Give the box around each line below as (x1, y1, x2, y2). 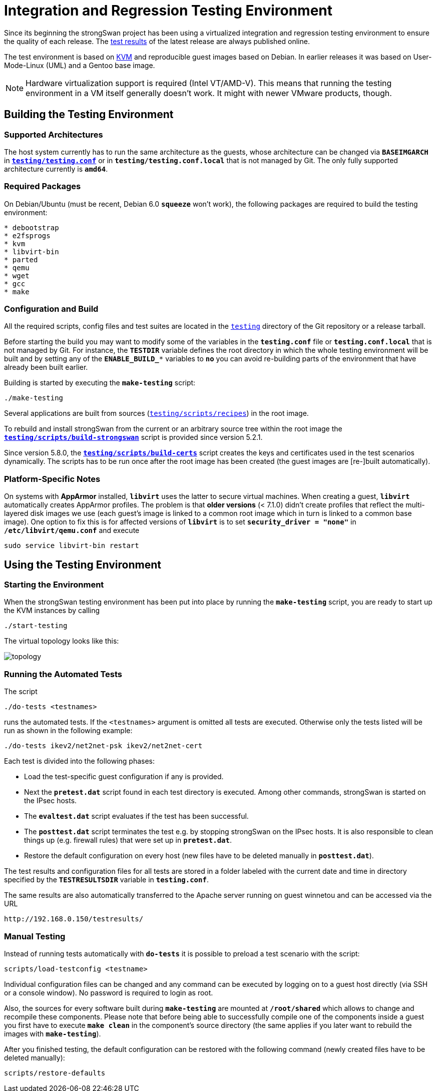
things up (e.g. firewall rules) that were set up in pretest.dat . (24, 836, 232, 845)
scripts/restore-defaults (4, 1068, 106, 1077)
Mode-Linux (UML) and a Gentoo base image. (4, 61, 155, 70)
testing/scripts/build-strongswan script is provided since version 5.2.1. (4, 433, 263, 442)
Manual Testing (4, 931, 66, 941)
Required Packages (4, 181, 81, 192)
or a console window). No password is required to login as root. (4, 988, 213, 997)
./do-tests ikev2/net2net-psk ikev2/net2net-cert (4, 742, 203, 750)
